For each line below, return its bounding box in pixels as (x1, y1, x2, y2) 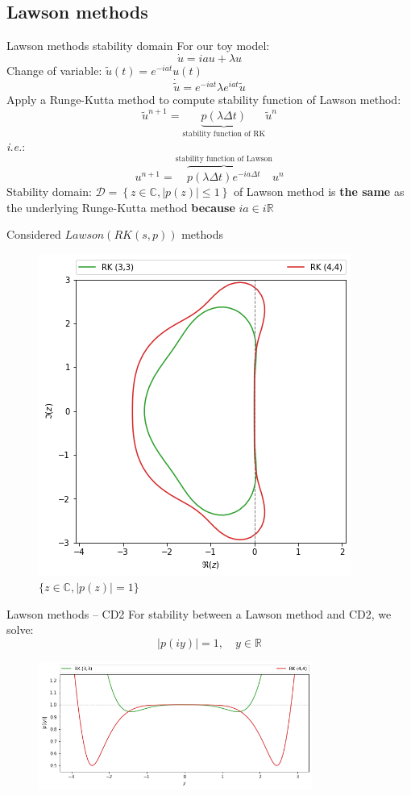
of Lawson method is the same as (233, 182, 405, 199)
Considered (6, 226, 61, 243)
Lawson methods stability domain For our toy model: (6, 37, 270, 54)
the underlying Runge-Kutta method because (6, 198, 235, 215)
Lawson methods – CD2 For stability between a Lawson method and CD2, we (6, 605, 392, 622)
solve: (6, 621, 34, 638)
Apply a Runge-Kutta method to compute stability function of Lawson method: (6, 91, 401, 108)
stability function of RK (182, 130, 266, 139)
